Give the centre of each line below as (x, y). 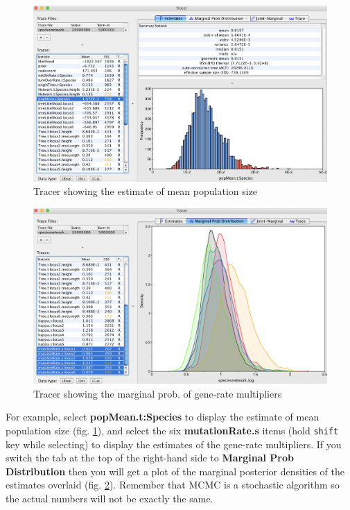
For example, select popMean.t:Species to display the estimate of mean (163, 417)
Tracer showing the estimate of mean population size (146, 191)
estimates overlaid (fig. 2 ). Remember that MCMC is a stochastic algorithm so (173, 485)
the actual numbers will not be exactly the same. (110, 499)
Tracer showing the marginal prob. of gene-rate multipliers (158, 393)
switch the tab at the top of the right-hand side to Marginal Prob (150, 458)
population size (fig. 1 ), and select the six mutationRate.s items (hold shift (172, 431)
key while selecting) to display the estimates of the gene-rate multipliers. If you (174, 444)
